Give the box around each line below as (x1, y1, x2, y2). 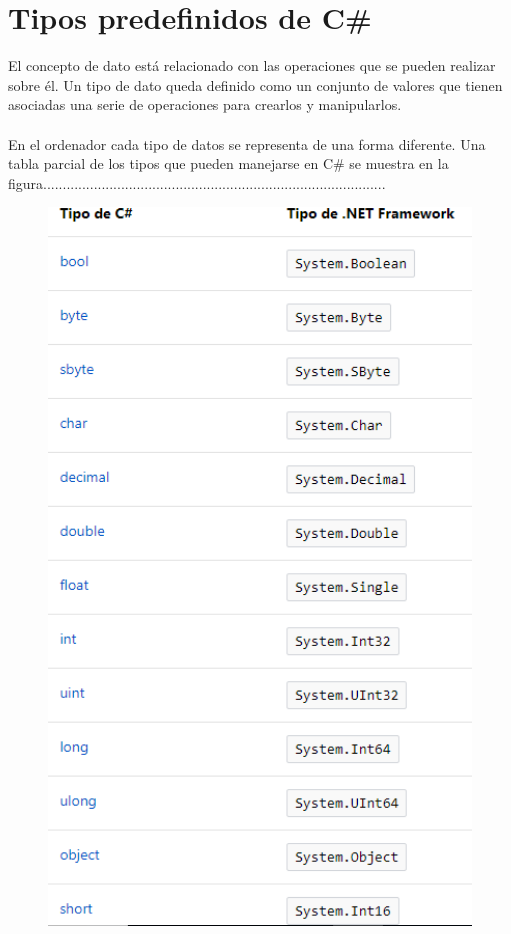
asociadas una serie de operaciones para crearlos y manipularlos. (8, 94, 402, 115)
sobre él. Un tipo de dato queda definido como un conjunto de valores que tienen (8, 74, 503, 95)
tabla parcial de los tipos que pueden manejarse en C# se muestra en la (8, 153, 449, 174)
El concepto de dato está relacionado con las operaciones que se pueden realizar (8, 55, 496, 76)
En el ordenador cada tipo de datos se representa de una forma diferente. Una (8, 133, 486, 154)
